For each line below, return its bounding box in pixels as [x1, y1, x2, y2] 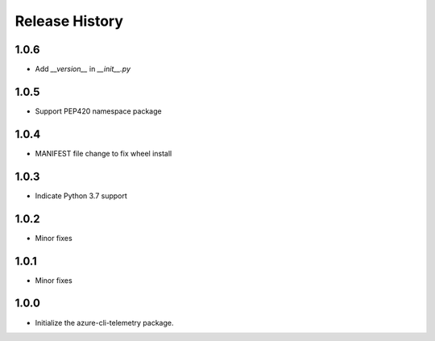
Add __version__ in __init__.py [35, 64, 131, 74]
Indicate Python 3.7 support [35, 190, 128, 201]
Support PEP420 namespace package [35, 106, 162, 116]
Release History [14, 12, 124, 30]
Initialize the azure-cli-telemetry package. [35, 318, 174, 327]
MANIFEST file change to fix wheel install [35, 148, 172, 158]
